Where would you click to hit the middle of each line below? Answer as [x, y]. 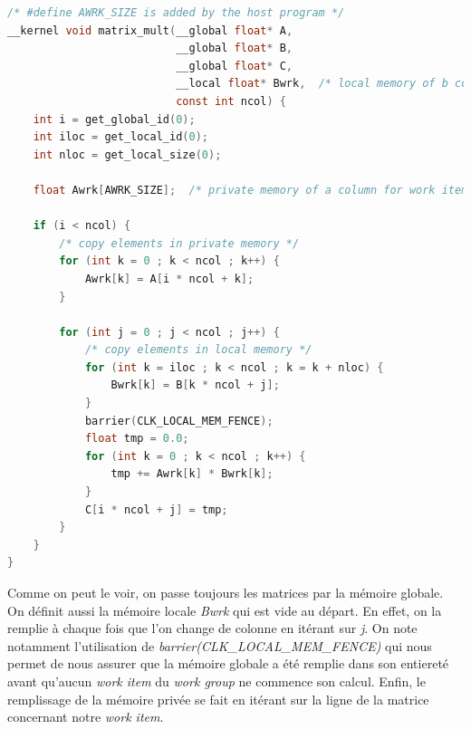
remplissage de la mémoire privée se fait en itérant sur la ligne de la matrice [218, 699]
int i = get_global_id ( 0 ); [114, 119]
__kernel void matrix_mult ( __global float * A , [150, 30]
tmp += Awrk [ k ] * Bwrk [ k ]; [192, 474]
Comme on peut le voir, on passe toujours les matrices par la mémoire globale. [226, 592]
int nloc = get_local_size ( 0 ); [127, 154]
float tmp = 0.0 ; [137, 439]
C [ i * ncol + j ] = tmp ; [156, 509]
